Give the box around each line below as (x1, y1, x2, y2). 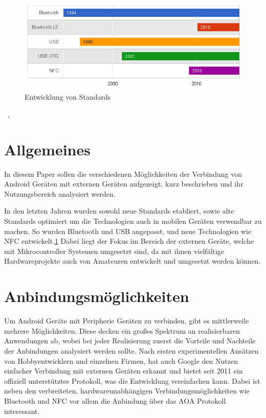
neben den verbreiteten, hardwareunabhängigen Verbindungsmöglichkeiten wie (4, 385, 250, 396)
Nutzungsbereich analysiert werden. (4, 188, 116, 199)
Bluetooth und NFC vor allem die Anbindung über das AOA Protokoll (4, 395, 226, 406)
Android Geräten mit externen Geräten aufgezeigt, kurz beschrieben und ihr (4, 178, 243, 189)
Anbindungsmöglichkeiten (4, 286, 189, 307)
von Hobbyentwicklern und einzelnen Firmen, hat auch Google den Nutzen (4, 355, 238, 366)
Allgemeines (4, 138, 91, 159)
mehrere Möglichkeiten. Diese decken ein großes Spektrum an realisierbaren (4, 325, 240, 336)
